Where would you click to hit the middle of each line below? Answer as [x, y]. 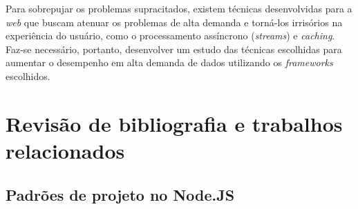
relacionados [65, 150]
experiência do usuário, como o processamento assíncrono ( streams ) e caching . [170, 36]
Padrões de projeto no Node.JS [120, 194]
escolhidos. [28, 76]
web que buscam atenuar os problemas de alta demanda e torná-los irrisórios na [174, 22]
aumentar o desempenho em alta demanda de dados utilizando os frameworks [169, 62]
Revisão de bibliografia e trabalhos [174, 123]
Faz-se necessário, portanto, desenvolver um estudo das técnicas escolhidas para [174, 49]
